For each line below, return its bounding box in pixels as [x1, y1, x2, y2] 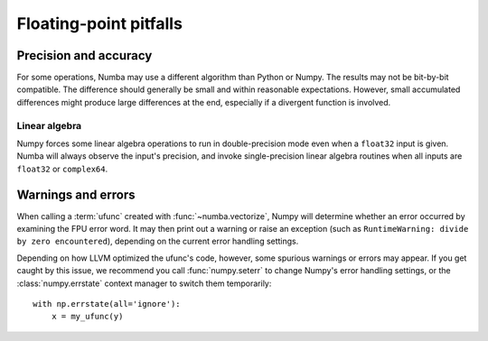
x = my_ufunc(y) [51, 311, 124, 322]
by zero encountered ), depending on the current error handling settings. [16, 235, 299, 247]
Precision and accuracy [16, 48, 153, 63]
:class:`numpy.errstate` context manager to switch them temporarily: [16, 278, 272, 289]
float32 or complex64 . [16, 163, 108, 174]
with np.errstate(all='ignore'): [33, 299, 181, 309]
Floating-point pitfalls [16, 14, 183, 33]
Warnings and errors [16, 187, 136, 202]
